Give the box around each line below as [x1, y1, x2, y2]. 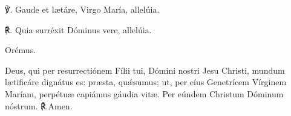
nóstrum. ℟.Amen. [5, 99, 73, 112]
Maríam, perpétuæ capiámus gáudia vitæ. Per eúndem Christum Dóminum [5, 87, 284, 100]
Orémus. [5, 43, 36, 56]
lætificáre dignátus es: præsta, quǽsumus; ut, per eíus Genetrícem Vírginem [5, 76, 287, 88]
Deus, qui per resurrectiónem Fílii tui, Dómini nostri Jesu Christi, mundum [5, 63, 285, 76]
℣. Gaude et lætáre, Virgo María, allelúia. [5, 3, 160, 15]
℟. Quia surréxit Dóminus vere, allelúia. [5, 23, 152, 36]
